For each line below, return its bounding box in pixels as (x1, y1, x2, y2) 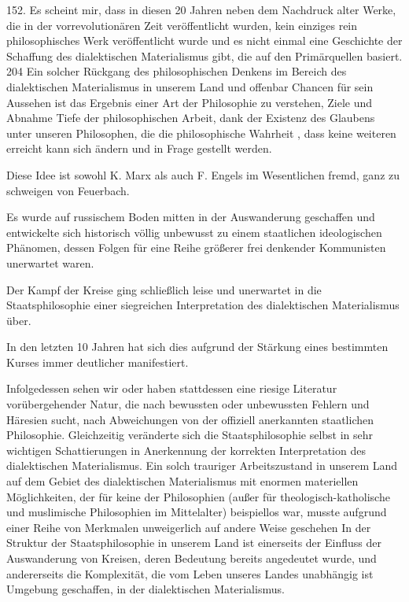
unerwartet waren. (6, 254, 94, 271)
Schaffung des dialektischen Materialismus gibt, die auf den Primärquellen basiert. (6, 47, 403, 64)
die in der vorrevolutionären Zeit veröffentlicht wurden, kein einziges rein (6, 17, 358, 33)
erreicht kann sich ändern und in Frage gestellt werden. (6, 140, 272, 157)
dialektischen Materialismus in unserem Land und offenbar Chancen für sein (6, 78, 374, 94)
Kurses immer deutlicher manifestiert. (6, 353, 189, 370)
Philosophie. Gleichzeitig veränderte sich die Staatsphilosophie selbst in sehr (6, 427, 374, 443)
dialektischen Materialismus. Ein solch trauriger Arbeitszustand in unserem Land (6, 457, 398, 474)
